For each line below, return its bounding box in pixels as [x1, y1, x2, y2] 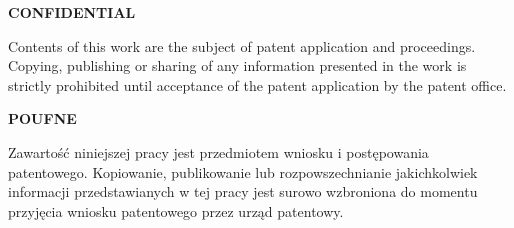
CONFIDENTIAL [8, 2, 136, 22]
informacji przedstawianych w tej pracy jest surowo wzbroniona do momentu [8, 181, 478, 202]
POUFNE [8, 108, 77, 129]
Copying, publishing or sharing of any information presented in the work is [8, 55, 467, 76]
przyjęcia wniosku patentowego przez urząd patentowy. [8, 200, 344, 221]
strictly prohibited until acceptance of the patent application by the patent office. [8, 74, 507, 95]
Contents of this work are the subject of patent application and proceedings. [8, 35, 476, 56]
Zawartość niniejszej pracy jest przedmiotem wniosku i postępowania [8, 141, 429, 162]
